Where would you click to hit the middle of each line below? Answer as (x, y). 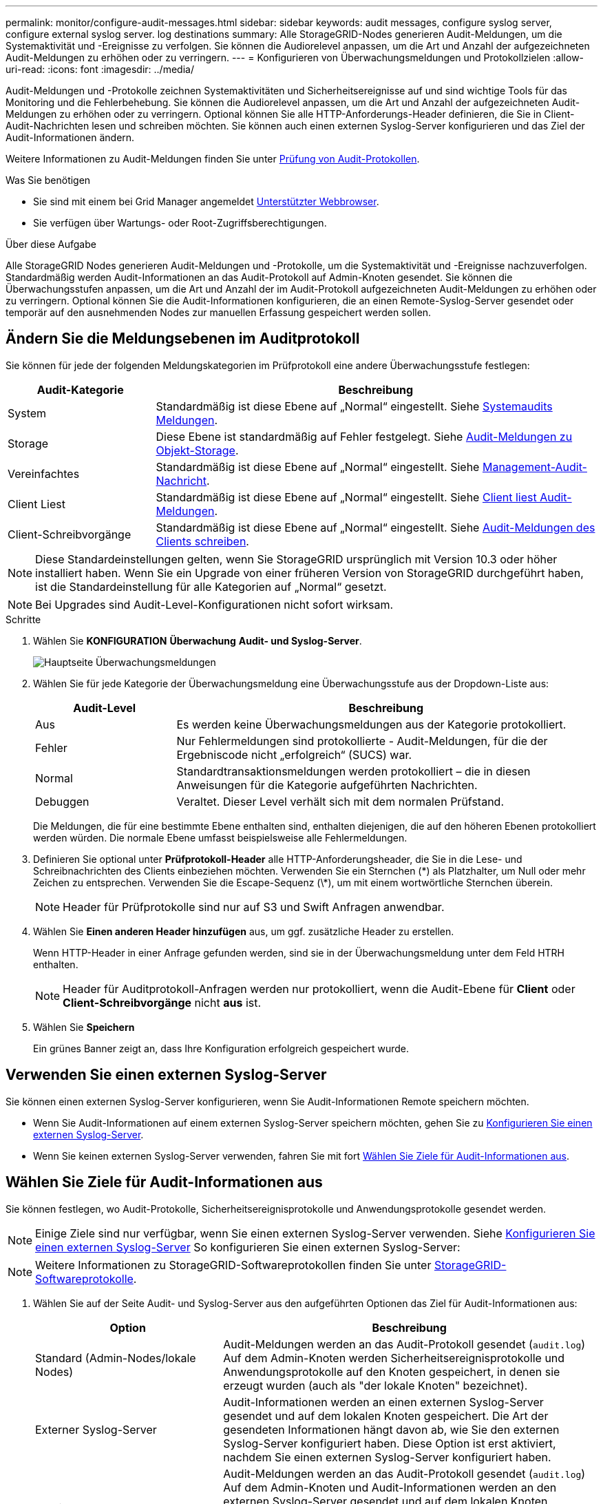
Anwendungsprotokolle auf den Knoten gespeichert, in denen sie (392, 1371)
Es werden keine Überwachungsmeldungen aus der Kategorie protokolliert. (371, 724)
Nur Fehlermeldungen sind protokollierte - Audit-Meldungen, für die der (362, 741)
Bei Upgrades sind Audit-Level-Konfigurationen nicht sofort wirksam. (214, 604)
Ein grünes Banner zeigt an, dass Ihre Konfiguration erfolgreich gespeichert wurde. (221, 1048)
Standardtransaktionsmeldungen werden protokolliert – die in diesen (353, 771)
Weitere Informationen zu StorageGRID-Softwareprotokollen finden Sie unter (233, 1265)
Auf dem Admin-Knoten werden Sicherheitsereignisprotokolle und (394, 1358)
